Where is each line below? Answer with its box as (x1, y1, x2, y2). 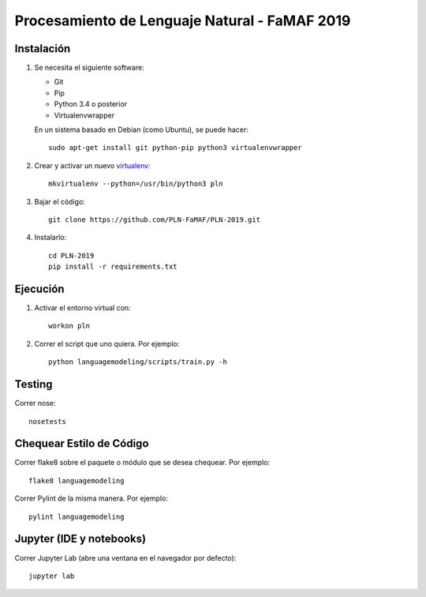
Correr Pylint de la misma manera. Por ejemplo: (14, 494, 169, 503)
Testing (14, 377, 53, 391)
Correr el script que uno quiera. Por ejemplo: (34, 339, 180, 348)
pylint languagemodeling (28, 512, 125, 521)
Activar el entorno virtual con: (34, 303, 131, 313)
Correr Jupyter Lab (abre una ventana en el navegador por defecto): (14, 553, 237, 562)
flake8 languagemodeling (28, 476, 125, 485)
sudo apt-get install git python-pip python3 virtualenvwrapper (48, 143, 303, 152)
